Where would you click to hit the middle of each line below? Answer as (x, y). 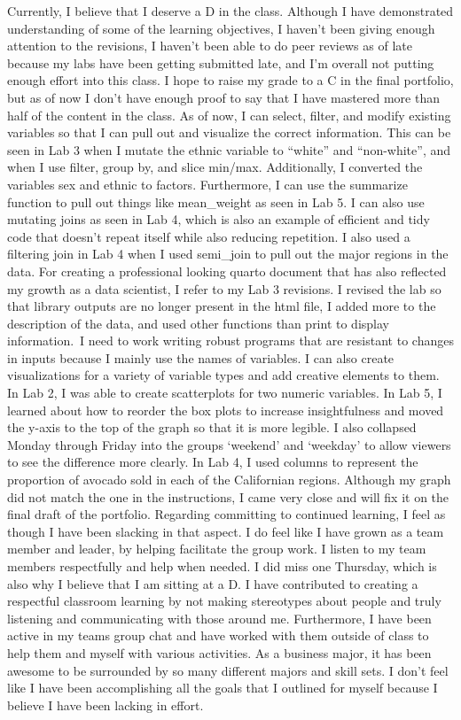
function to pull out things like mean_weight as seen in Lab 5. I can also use (216, 201)
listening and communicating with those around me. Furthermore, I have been (219, 618)
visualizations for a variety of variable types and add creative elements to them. (223, 375)
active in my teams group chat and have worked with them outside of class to (218, 635)
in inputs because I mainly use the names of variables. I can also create (201, 357)
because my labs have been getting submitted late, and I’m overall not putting (221, 62)
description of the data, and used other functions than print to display (198, 323)
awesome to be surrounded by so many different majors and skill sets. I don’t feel (228, 670)
